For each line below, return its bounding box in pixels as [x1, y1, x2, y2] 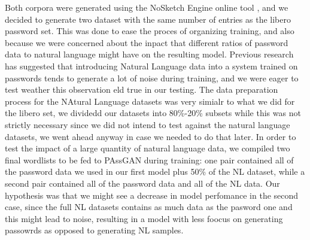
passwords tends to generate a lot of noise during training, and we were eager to [5, 71, 299, 84]
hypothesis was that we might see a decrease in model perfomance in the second [5, 189, 299, 201]
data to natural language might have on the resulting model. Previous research [5, 48, 294, 60]
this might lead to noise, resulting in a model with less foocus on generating [5, 212, 283, 224]
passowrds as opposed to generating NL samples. [5, 224, 184, 236]
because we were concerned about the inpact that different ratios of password [5, 36, 288, 48]
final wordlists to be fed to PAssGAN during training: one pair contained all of [5, 153, 294, 166]
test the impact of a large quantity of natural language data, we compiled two [5, 142, 290, 154]
